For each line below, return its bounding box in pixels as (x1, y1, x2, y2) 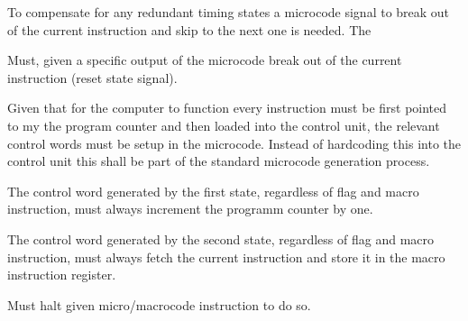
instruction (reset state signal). (7, 68, 178, 87)
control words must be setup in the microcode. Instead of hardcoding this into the (7, 133, 461, 152)
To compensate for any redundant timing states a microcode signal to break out (7, 3, 450, 21)
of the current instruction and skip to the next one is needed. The (7, 20, 372, 39)
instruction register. (7, 265, 116, 284)
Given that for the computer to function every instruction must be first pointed (7, 98, 447, 117)
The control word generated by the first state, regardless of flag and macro (7, 181, 419, 200)
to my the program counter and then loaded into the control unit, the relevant (7, 115, 440, 134)
